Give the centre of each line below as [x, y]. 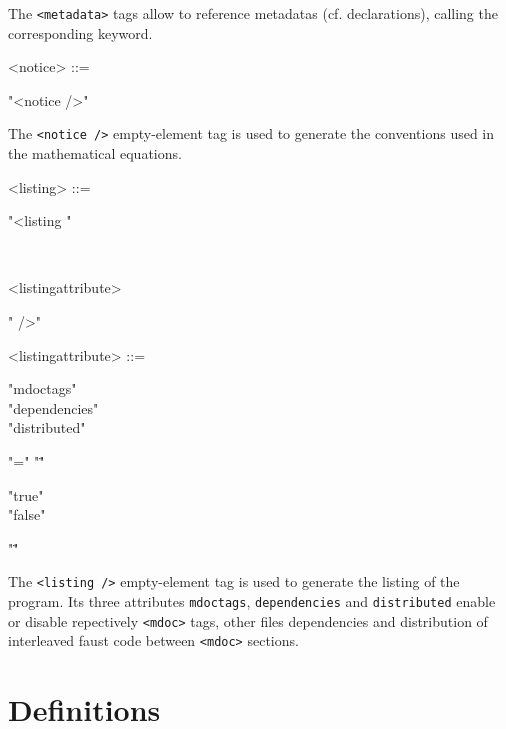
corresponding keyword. [80, 32]
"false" [27, 514]
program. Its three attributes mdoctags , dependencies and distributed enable [252, 601]
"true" [26, 494]
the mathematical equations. [95, 153]
